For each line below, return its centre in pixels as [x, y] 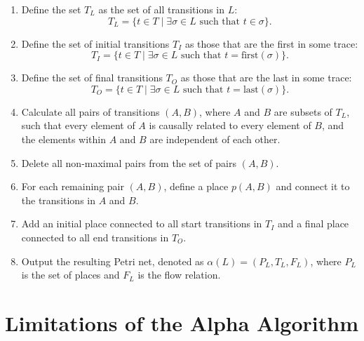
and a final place [313, 223]
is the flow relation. [179, 275]
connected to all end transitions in [95, 237]
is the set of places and [70, 275]
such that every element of [78, 125]
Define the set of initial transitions [95, 43]
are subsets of [303, 111]
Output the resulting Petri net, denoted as [113, 261]
